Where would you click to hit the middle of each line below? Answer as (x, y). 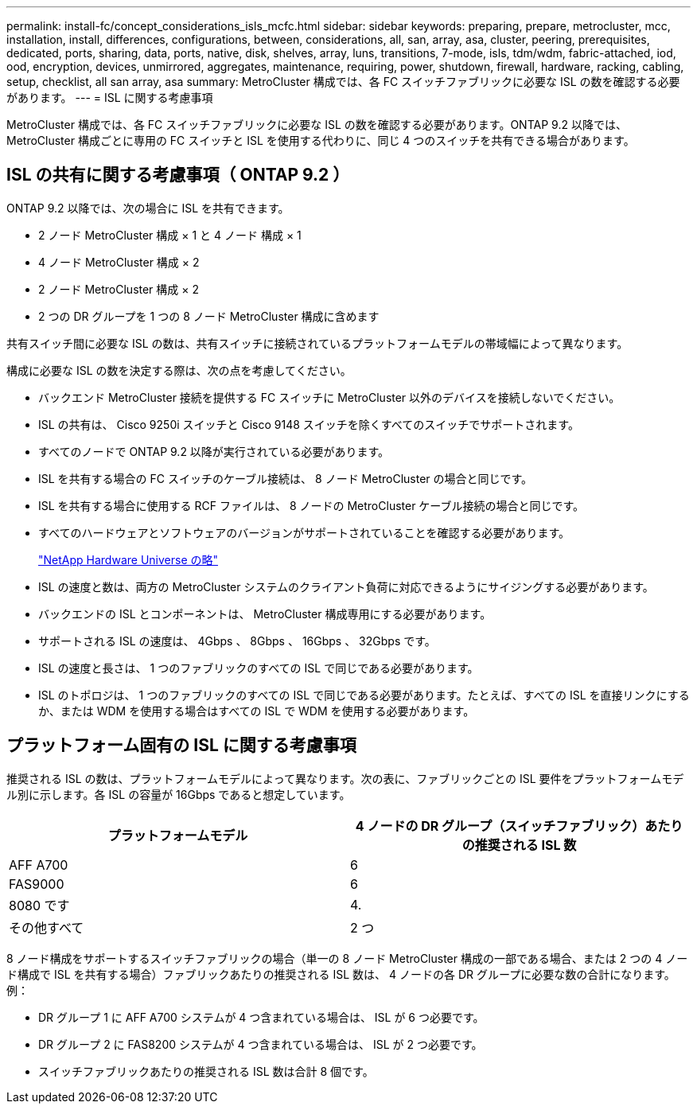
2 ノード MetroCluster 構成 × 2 (119, 289)
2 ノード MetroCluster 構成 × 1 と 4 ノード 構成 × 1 (170, 235)
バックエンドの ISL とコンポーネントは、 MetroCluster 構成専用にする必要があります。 (265, 613)
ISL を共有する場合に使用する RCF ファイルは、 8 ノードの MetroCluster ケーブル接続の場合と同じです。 (312, 505)
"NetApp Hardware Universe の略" (128, 559)
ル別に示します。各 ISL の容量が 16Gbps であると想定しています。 (179, 794)
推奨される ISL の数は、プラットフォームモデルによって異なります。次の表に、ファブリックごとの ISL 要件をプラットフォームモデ (345, 778)
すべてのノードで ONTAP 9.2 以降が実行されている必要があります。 (214, 451)
